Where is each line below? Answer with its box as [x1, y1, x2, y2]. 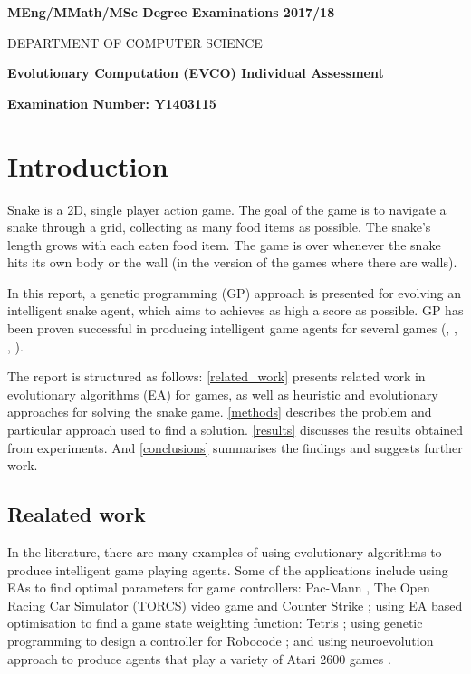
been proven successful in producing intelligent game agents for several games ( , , [7, 319, 457, 338]
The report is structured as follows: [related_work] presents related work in [7, 367, 426, 386]
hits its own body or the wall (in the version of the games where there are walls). [7, 253, 457, 272]
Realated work [7, 500, 146, 528]
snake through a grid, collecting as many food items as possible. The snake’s [7, 217, 431, 236]
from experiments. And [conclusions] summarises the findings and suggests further [7, 438, 463, 457]
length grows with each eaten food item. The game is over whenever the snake [7, 235, 441, 254]
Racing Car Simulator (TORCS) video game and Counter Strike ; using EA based [7, 595, 463, 614]
